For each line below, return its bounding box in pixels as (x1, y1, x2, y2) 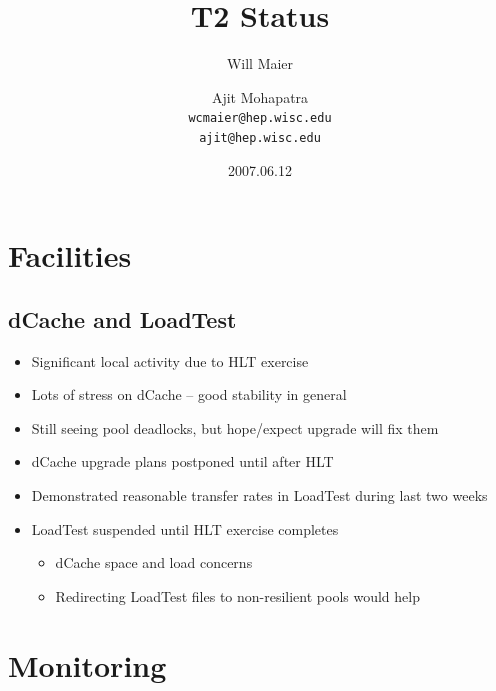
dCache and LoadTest (8, 303, 237, 334)
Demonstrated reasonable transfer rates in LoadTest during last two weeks (31, 484, 488, 505)
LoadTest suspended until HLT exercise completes (31, 518, 339, 539)
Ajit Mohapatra (211, 86, 309, 107)
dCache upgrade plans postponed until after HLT (31, 451, 334, 472)
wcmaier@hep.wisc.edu (188, 111, 332, 126)
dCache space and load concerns (55, 552, 253, 573)
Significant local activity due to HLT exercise (31, 350, 309, 371)
